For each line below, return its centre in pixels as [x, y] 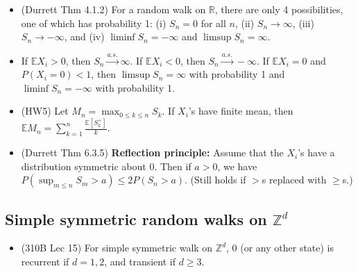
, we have [237, 166]
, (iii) [303, 23]
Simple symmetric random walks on [136, 218]
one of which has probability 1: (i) [94, 23]
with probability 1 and [237, 74]
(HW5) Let [45, 111]
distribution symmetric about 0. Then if [106, 166]
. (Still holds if [215, 180]
